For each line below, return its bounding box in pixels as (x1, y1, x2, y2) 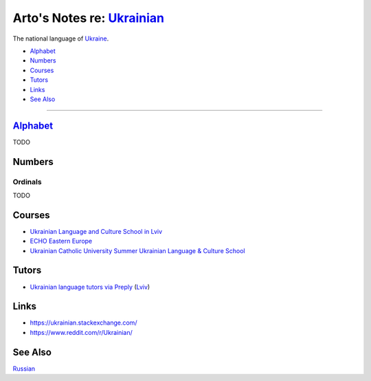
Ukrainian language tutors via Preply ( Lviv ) (30, 283, 150, 291)
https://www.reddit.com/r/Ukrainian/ (30, 328, 133, 336)
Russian (12, 364, 36, 373)
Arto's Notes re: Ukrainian (12, 10, 165, 25)
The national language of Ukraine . (12, 34, 109, 43)
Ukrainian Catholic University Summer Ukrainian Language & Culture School (30, 246, 245, 254)
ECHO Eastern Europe (30, 237, 93, 246)
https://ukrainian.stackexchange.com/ (30, 318, 137, 327)
